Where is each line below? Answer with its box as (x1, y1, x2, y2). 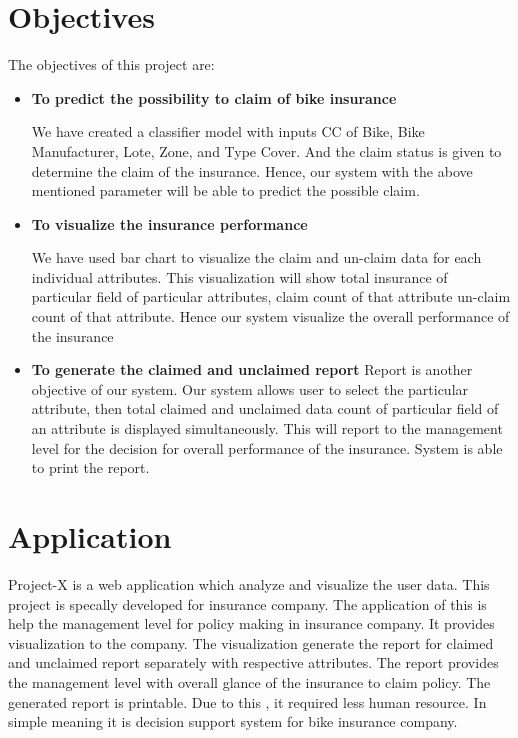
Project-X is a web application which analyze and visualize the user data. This (8, 573, 490, 594)
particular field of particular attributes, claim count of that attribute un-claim (31, 286, 511, 307)
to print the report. (31, 457, 150, 478)
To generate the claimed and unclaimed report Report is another (31, 359, 473, 380)
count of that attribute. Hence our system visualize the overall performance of (31, 306, 510, 327)
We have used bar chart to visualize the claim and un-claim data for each (31, 247, 482, 268)
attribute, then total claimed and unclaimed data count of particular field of (31, 398, 499, 419)
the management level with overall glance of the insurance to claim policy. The (8, 671, 491, 692)
